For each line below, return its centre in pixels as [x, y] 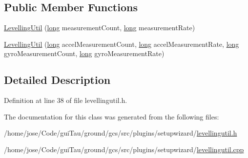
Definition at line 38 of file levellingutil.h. [66, 100]
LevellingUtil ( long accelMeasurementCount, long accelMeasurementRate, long [122, 44]
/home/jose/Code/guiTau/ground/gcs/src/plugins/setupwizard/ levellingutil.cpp [124, 149]
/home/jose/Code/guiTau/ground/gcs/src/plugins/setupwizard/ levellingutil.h [121, 133]
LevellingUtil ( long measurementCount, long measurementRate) [100, 28]
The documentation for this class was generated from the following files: [112, 116]
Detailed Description [57, 80]
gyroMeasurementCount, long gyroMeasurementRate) [84, 53]
